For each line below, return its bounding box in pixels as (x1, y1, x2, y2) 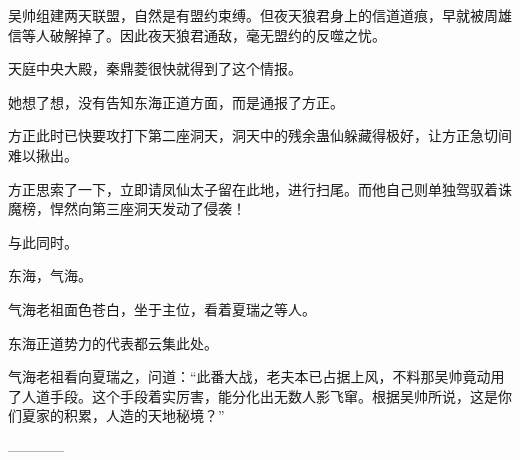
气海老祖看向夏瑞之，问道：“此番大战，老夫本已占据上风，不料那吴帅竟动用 (8, 366, 505, 387)
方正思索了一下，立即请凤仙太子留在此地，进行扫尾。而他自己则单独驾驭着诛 (8, 178, 512, 199)
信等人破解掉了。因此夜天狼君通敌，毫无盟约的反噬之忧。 (8, 24, 386, 45)
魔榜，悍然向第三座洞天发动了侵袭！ (8, 198, 246, 219)
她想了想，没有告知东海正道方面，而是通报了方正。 (8, 91, 344, 112)
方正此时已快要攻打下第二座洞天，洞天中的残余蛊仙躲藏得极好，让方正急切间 (8, 125, 512, 146)
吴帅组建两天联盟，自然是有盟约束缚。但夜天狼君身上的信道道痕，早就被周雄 (8, 5, 512, 25)
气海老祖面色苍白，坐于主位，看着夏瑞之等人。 (8, 298, 316, 319)
